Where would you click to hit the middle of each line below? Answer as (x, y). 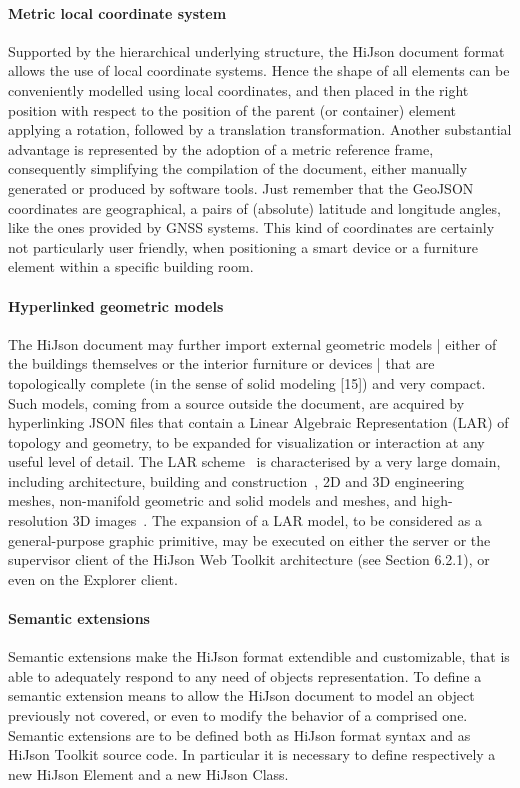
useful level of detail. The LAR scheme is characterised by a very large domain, (254, 461)
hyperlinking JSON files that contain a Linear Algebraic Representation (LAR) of (258, 422)
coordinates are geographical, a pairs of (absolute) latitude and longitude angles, (254, 207)
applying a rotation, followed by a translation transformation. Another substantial (260, 129)
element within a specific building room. (131, 266)
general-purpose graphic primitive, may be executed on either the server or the (249, 539)
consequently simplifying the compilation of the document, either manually (238, 168)
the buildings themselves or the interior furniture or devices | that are (221, 363)
